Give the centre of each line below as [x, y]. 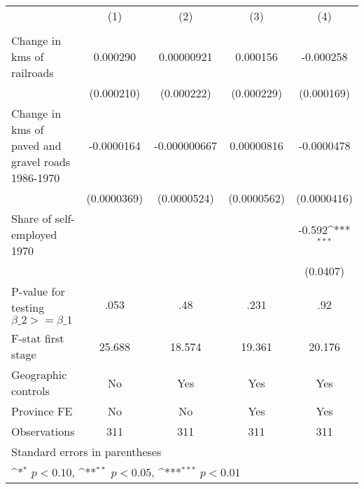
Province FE [42, 411]
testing [28, 307]
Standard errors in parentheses [86, 452]
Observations [43, 431]
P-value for [38, 291]
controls [30, 391]
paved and [36, 145]
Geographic [39, 374]
